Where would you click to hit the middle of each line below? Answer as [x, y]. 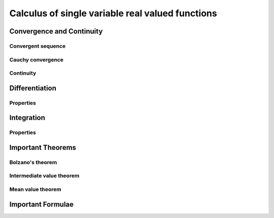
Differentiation [33, 88]
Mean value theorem [36, 189]
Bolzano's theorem [33, 162]
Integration [27, 118]
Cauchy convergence [36, 59]
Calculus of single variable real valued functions [113, 13]
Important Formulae [41, 204]
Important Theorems [43, 147]
